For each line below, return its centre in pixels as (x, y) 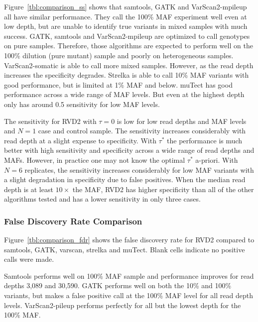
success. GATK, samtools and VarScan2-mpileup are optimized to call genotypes (127, 36)
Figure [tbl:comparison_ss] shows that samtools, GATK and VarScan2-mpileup (126, 6)
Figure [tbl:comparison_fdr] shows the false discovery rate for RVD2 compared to (129, 240)
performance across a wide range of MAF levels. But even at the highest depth (124, 94)
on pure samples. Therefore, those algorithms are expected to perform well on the (129, 46)
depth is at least (29, 189)
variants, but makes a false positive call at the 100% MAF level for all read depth (129, 295)
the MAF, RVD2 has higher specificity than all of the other (163, 189)
